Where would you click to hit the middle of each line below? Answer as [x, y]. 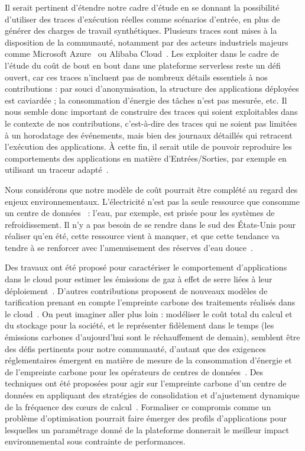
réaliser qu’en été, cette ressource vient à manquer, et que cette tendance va [142, 236]
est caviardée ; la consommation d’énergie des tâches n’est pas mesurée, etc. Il [146, 100]
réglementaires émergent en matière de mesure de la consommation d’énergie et [148, 360]
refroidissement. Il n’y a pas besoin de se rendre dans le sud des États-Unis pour [150, 224]
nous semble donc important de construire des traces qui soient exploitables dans [151, 112]
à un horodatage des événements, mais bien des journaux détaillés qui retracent [149, 135]
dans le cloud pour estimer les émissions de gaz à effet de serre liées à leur [139, 279]
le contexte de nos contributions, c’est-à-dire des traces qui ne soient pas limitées [151, 123]
